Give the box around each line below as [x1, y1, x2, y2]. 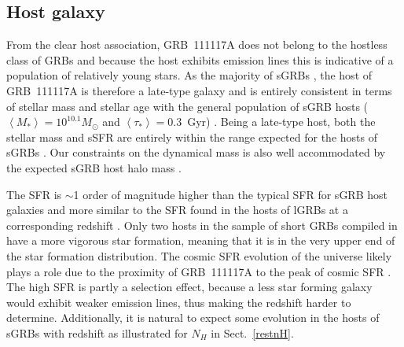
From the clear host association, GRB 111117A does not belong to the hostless [6, 36, 387, 53]
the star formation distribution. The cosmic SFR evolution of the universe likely [6, 247, 392, 264]
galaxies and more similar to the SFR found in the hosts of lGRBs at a [6, 201, 348, 218]
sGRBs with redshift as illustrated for [6, 324, 188, 341]
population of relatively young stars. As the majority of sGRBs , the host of [6, 67, 373, 83]
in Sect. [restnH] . [211, 324, 294, 341]
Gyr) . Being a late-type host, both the [187, 113, 376, 130]
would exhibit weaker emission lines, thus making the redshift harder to [6, 293, 351, 310]
